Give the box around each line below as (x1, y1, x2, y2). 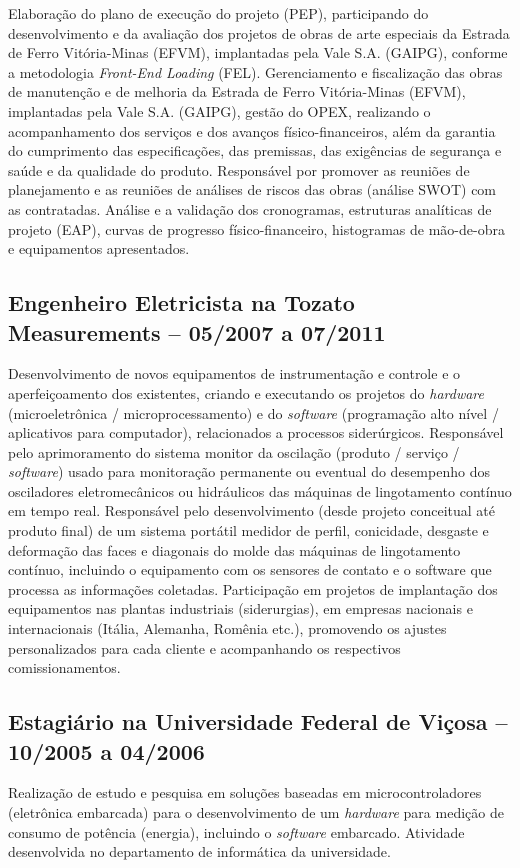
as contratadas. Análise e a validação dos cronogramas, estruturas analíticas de (8, 198, 492, 219)
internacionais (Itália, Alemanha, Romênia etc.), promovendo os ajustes (8, 618, 447, 639)
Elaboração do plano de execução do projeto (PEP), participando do (8, 3, 429, 23)
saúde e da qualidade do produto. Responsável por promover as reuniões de (8, 159, 470, 180)
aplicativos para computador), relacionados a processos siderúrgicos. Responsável (8, 422, 504, 443)
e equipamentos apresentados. (8, 238, 190, 259)
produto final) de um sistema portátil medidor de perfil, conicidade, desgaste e (8, 520, 489, 541)
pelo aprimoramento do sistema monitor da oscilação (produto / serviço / (8, 441, 460, 462)
